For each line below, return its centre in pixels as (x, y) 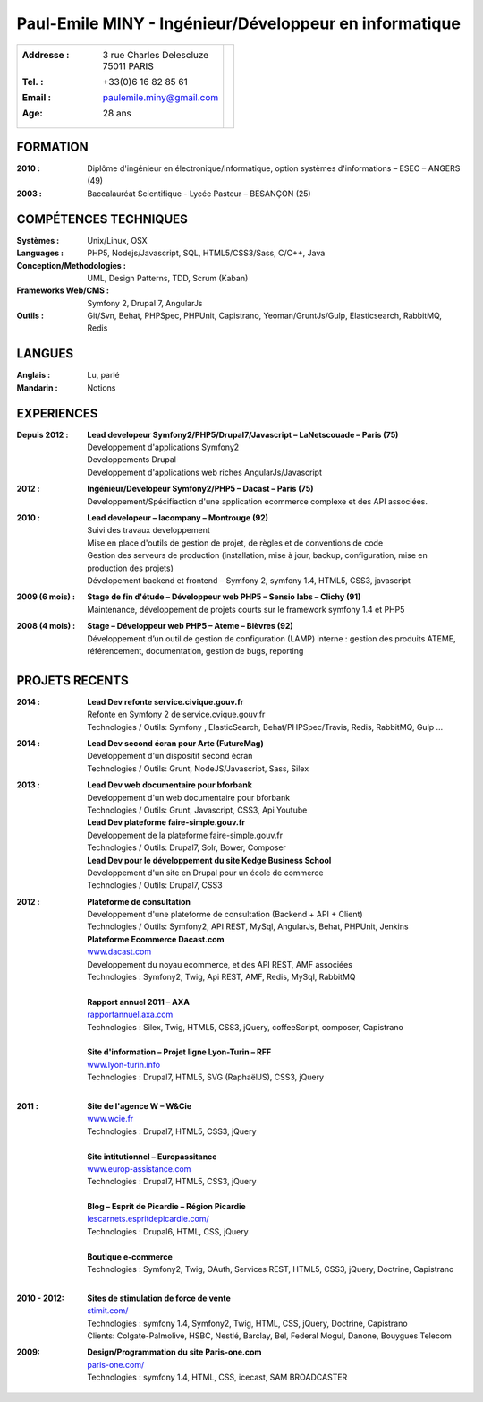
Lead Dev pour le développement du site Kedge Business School (209, 860)
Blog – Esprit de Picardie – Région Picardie (166, 1207)
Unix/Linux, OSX (117, 240)
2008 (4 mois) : (46, 626)
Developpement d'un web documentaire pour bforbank (189, 797)
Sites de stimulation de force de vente (159, 1298)
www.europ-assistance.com (139, 1168)
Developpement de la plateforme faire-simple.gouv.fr (185, 835)
